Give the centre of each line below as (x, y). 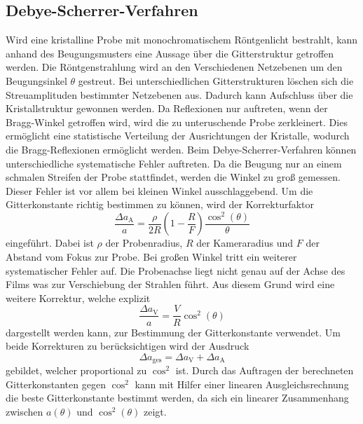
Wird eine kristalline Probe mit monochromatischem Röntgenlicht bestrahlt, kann (182, 40)
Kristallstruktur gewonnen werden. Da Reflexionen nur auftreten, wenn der (167, 108)
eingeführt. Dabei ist (50, 243)
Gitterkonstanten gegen (56, 384)
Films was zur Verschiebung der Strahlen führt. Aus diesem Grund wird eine (170, 284)
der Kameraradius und (245, 243)
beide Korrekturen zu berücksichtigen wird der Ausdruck (128, 346)
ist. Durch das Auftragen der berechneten (265, 370)
